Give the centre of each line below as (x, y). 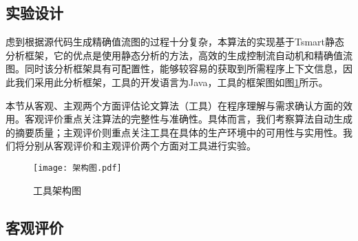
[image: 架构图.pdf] (77, 168)
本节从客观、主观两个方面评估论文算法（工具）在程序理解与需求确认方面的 (174, 105)
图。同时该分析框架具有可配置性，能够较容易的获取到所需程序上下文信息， (174, 69)
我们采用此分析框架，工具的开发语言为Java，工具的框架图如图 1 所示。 (171, 82)
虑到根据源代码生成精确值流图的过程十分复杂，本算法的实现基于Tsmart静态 (175, 42)
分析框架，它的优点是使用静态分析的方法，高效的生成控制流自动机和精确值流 (179, 55)
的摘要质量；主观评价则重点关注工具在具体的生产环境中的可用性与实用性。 (174, 132)
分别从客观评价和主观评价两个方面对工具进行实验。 (140, 146)
